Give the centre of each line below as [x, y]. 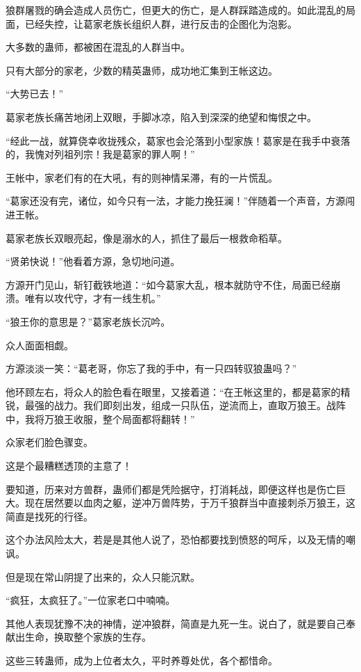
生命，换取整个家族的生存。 [88, 637]
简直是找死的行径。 [49, 516]
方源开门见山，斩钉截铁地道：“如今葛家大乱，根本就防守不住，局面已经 [168, 284]
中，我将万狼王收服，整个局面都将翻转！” [100, 418]
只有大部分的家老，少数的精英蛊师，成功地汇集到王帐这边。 [142, 70]
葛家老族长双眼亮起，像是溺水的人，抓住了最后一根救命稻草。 [146, 238]
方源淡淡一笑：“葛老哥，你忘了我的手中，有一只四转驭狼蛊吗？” [151, 368]
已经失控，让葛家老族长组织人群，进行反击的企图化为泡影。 [161, 23]
